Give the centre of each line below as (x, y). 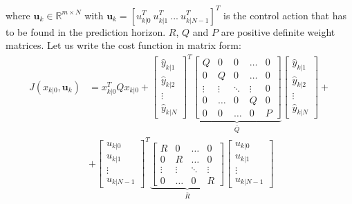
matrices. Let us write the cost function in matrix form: (123, 45)
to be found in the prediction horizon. (86, 31)
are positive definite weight (278, 31)
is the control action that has (285, 15)
